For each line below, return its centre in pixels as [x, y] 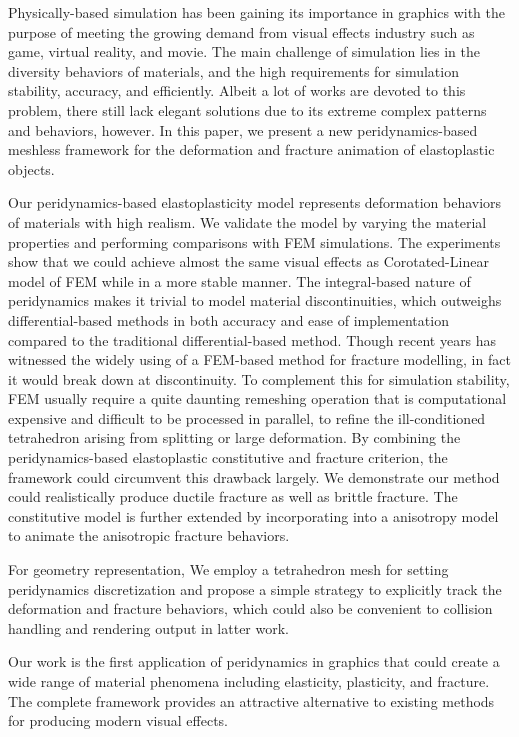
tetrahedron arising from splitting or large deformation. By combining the [234, 437]
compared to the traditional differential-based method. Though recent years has [252, 339]
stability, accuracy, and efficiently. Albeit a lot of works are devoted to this [237, 90]
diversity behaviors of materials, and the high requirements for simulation [233, 70]
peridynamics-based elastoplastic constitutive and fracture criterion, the [228, 457]
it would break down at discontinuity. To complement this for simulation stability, [259, 378]
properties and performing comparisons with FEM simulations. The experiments [254, 241]
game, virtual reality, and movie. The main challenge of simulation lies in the [244, 51]
